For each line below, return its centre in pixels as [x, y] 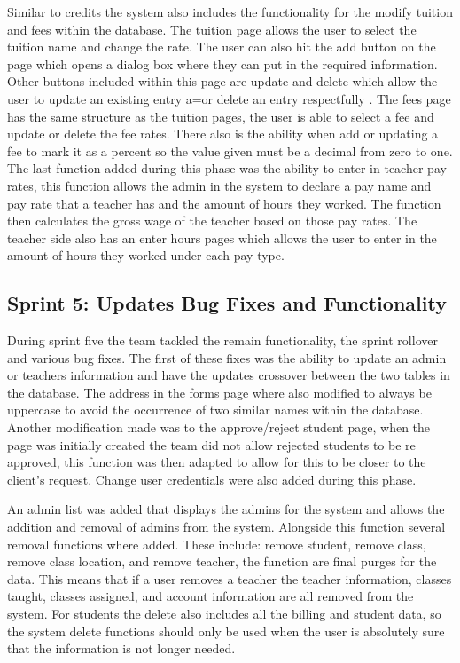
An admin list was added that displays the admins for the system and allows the [226, 509]
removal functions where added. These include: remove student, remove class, [217, 544]
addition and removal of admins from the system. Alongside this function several [226, 527]
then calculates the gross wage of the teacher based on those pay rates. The [212, 221]
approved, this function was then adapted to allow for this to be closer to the [217, 462]
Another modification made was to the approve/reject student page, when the [219, 427]
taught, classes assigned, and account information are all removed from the [211, 596]
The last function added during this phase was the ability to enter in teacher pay [227, 168]
